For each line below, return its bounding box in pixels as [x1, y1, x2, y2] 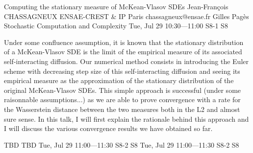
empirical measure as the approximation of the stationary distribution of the [4, 75, 234, 86]
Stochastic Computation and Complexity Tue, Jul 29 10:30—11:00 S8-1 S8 [4, 21, 228, 31]
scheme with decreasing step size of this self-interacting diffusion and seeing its [4, 66, 240, 76]
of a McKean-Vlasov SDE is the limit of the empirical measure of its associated [4, 46, 242, 57]
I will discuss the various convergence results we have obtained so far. [4, 123, 213, 133]
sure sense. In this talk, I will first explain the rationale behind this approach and [4, 113, 249, 124]
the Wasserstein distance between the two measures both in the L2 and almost [4, 104, 240, 114]
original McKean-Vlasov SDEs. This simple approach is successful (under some [4, 85, 241, 95]
